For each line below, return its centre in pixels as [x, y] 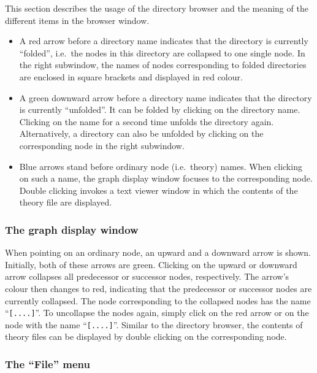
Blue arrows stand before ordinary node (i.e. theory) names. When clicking [161, 166]
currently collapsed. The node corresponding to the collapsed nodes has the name [158, 300]
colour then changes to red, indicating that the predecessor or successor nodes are [158, 288]
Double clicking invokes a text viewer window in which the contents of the [158, 190]
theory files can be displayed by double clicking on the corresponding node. [146, 336]
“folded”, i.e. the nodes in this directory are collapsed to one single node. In [162, 52]
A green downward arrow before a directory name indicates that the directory [166, 97]
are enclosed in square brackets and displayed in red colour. [131, 76]
